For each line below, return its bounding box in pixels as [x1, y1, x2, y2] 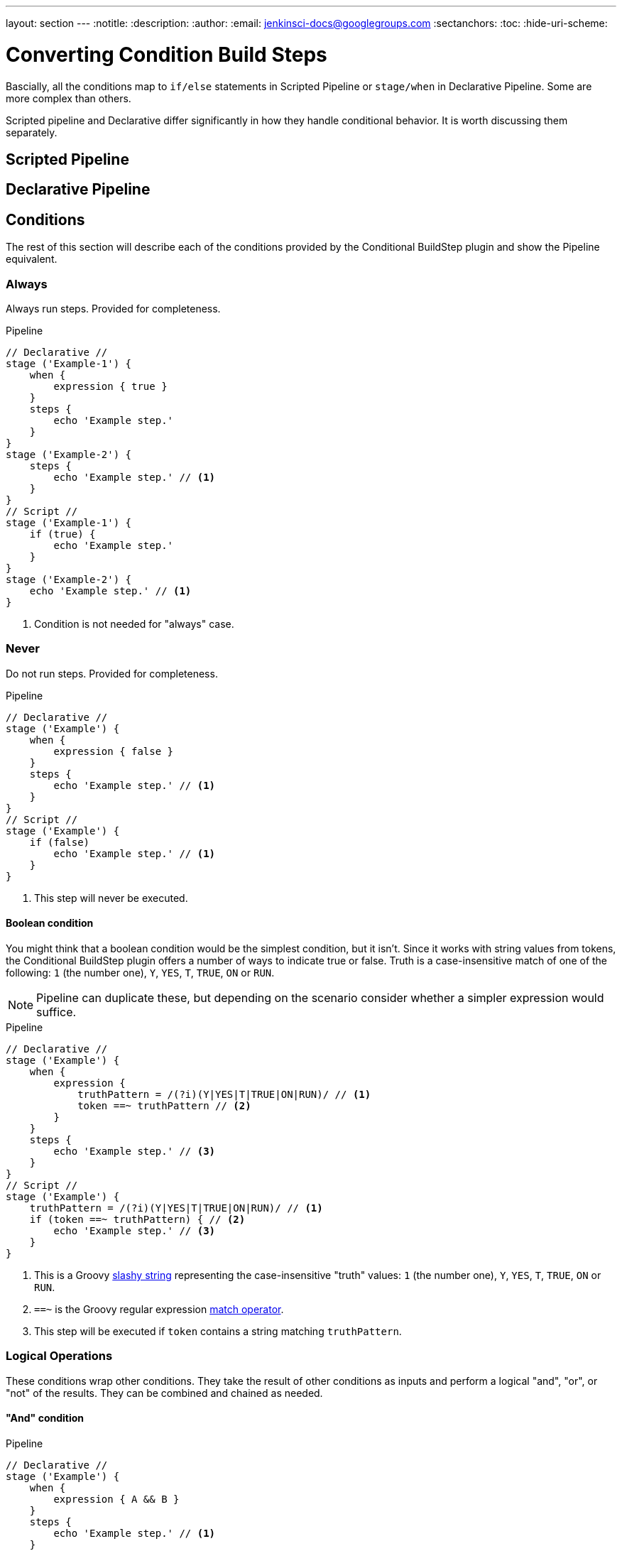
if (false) [29, 836, 90, 848]
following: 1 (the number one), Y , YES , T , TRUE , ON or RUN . [6, 966, 275, 979]
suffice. [36, 1004, 77, 1019]
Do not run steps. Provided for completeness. [6, 667, 218, 680]
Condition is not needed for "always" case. [34, 617, 234, 630]
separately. [6, 126, 58, 138]
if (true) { [29, 528, 96, 540]
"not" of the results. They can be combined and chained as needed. [6, 1386, 323, 1399]
